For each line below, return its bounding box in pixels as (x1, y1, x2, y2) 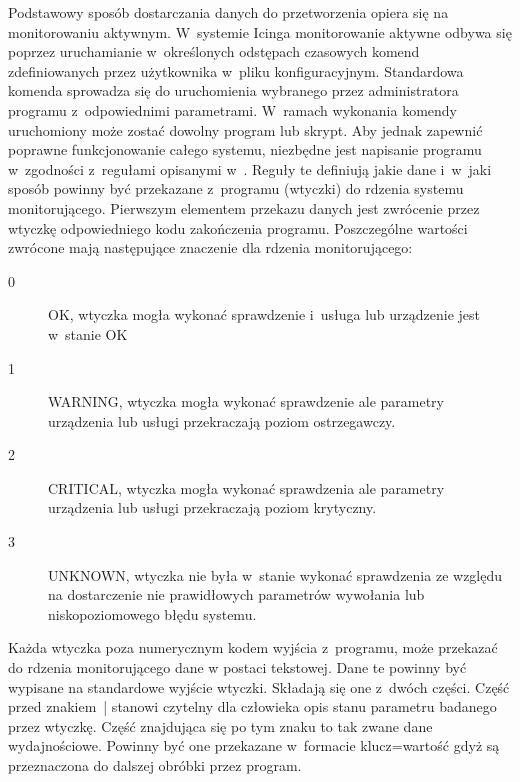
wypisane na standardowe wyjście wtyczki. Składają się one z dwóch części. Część (8, 676, 510, 697)
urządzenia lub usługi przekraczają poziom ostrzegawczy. (48, 410, 396, 431)
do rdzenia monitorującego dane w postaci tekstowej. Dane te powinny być (8, 657, 467, 678)
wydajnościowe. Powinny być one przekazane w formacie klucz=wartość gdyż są (8, 735, 500, 756)
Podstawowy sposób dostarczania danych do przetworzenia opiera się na (8, 2, 449, 22)
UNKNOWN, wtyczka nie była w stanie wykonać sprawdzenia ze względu (48, 564, 503, 585)
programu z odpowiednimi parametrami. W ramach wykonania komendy (8, 99, 458, 120)
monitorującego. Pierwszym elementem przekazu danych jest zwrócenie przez (8, 197, 480, 218)
